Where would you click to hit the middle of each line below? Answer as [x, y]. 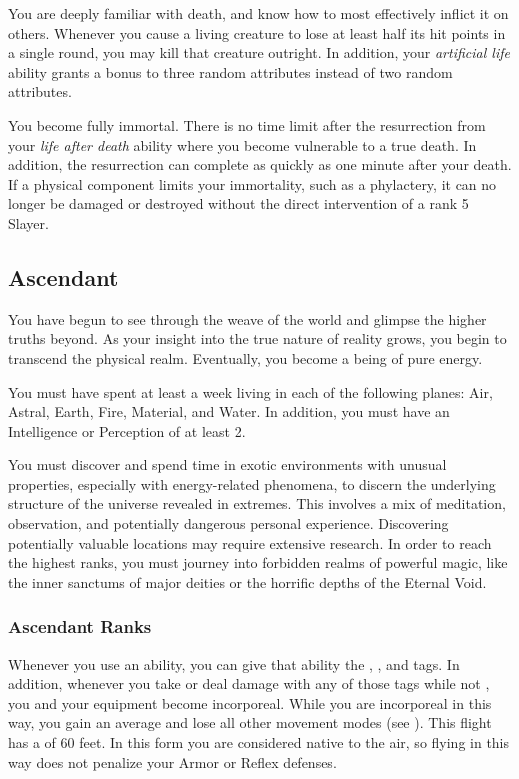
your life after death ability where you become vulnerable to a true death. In [242, 144]
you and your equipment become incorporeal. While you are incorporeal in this [250, 702]
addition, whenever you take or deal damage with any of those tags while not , [249, 683]
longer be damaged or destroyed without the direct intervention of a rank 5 [238, 203]
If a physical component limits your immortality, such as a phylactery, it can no [252, 183]
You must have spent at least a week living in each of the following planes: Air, [250, 391]
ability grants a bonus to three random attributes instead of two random [230, 71]
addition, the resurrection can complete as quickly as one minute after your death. [260, 164]
